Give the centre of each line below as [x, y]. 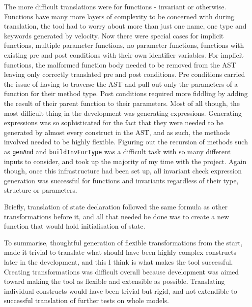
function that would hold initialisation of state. [75, 226]
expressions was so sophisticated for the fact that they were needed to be [114, 122]
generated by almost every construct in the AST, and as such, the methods [117, 132]
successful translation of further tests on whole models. [86, 300]
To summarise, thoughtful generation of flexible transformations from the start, [123, 242]
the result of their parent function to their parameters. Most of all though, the [122, 103]
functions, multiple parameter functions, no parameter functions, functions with [124, 45]
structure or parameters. [41, 190]
